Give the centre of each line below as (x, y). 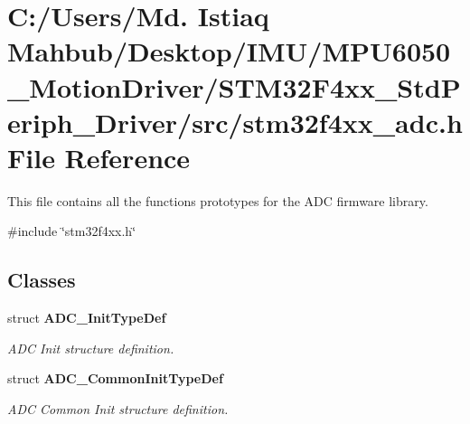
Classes (42, 280)
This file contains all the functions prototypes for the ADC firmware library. (218, 200)
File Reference (99, 157)
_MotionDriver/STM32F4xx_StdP (234, 86)
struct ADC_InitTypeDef (87, 318)
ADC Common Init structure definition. (118, 409)
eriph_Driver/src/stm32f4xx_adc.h (235, 122)
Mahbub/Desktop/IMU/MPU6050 (229, 51)
